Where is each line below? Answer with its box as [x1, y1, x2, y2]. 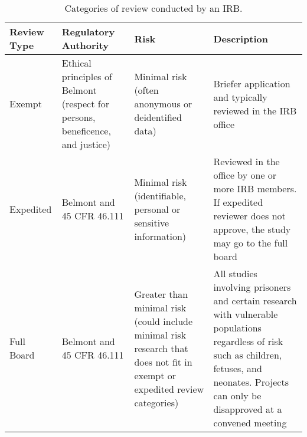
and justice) [61, 137, 111, 151]
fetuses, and [213, 362, 262, 375]
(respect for [61, 97, 109, 110]
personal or [134, 202, 181, 216]
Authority [61, 38, 109, 52]
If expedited [213, 195, 263, 209]
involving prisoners [213, 280, 291, 294]
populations [213, 321, 262, 334]
